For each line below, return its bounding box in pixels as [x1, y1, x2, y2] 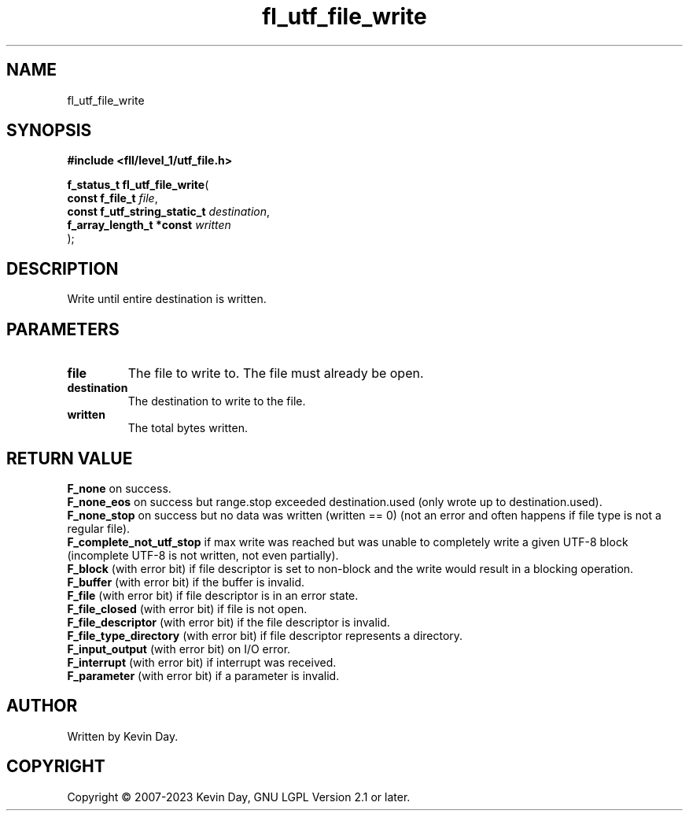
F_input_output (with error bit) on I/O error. [67, 641, 291, 656]
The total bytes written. [127, 421, 248, 435]
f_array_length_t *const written [67, 218, 231, 232]
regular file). [67, 521, 131, 535]
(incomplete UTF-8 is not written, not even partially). [67, 548, 339, 562]
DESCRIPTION [6, 258, 119, 279]
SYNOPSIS [6, 120, 92, 141]
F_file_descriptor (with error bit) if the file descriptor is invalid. [67, 615, 390, 629]
